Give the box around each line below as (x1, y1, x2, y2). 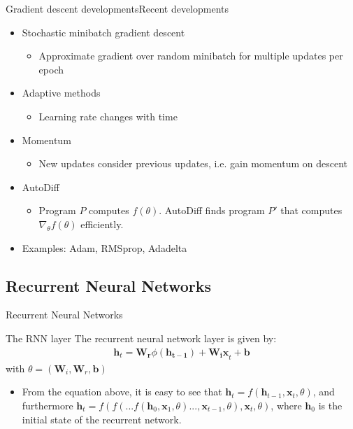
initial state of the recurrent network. (22, 412, 182, 426)
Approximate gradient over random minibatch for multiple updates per (38, 48, 343, 63)
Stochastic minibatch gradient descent (22, 24, 185, 39)
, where (271, 398, 302, 412)
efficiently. (80, 216, 124, 231)
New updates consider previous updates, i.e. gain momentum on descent (38, 156, 348, 171)
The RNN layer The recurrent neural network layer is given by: (6, 330, 277, 345)
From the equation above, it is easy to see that (22, 384, 222, 399)
